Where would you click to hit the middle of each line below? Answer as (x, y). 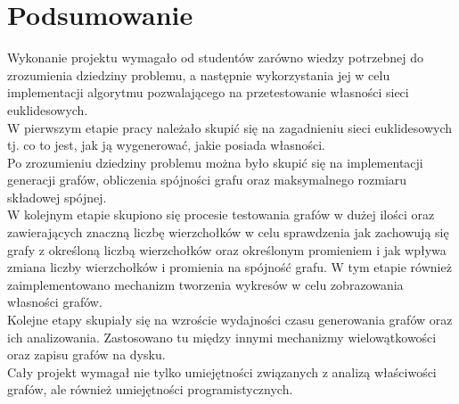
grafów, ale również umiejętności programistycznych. (150, 389)
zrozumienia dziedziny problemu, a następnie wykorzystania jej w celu (199, 74)
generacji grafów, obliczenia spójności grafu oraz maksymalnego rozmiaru (207, 180)
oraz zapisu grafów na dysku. (86, 355)
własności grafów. (55, 302)
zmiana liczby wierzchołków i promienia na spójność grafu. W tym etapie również (229, 267)
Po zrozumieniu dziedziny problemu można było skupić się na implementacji (215, 162)
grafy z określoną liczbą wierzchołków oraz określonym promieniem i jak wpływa (227, 249)
